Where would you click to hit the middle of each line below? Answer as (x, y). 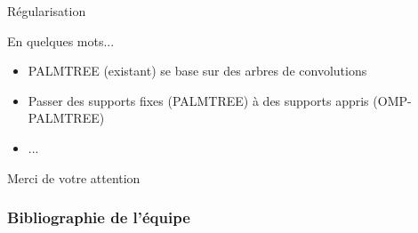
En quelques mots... (61, 40)
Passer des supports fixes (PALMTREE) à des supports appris (198, 100)
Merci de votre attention (74, 177)
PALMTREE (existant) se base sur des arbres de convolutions (197, 71)
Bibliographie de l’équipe (99, 217)
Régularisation (47, 11)
